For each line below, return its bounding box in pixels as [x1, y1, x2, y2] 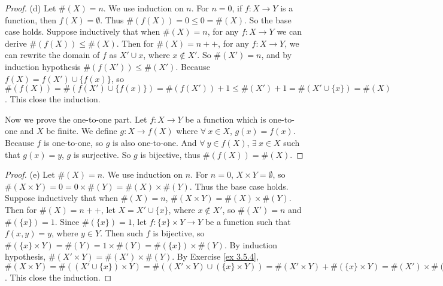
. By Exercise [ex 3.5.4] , [172, 250, 259, 263]
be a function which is [185, 112, 266, 125]
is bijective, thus [140, 148, 201, 160]
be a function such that [205, 215, 291, 227]
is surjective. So [73, 148, 131, 160]
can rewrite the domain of [5, 48, 100, 61]
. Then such [100, 227, 144, 239]
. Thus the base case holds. [189, 179, 289, 192]
